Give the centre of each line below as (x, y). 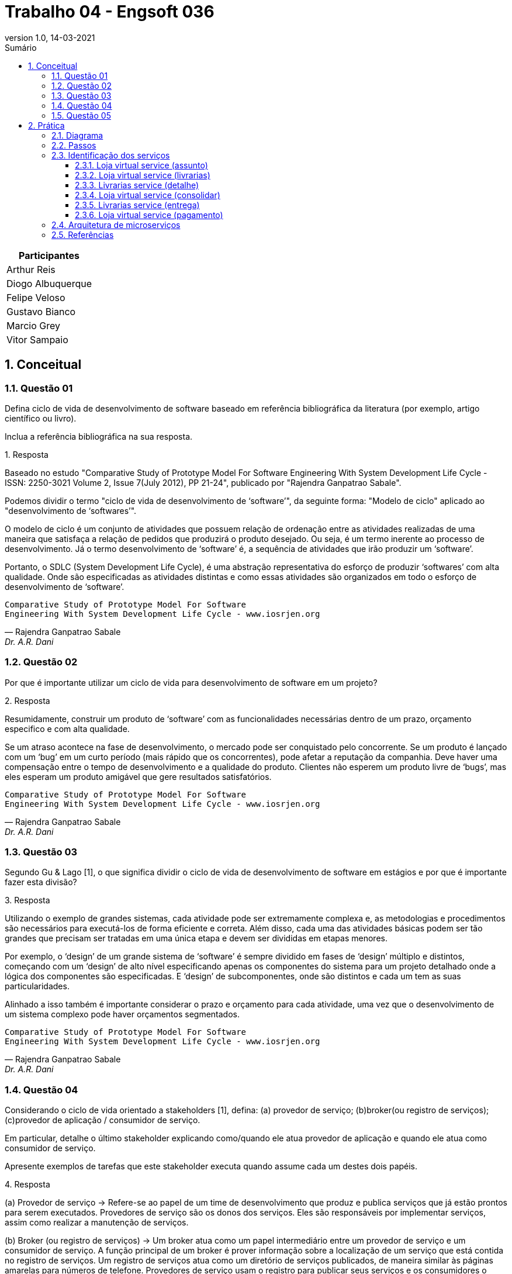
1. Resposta (27, 454)
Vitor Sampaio (37, 339)
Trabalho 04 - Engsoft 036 (110, 12)
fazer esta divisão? (41, 882)
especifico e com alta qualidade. (67, 729)
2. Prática (46, 125)
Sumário (21, 47)
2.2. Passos (74, 145)
